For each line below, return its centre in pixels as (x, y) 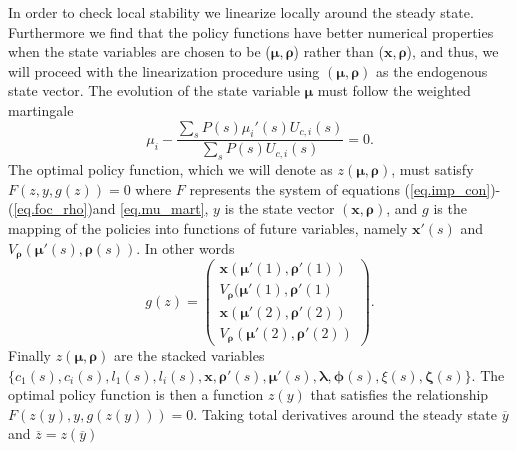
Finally (29, 355)
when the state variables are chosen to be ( (139, 51)
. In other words (185, 247)
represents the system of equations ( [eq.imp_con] (340, 188)
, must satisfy (432, 169)
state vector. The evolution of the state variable (154, 90)
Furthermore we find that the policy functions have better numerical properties (251, 31)
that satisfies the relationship (399, 394)
